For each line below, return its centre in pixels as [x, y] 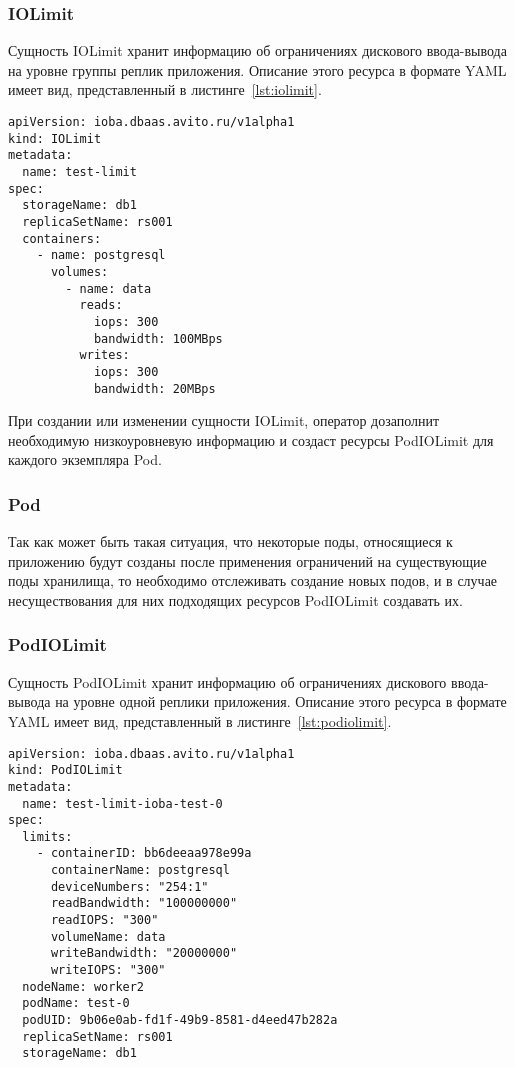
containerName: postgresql [140, 870]
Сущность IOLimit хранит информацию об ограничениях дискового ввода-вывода [257, 50]
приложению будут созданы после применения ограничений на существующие [247, 560]
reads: [101, 305]
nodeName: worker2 [83, 986]
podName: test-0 [76, 1003]
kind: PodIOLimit [65, 770]
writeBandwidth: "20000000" [144, 953]
